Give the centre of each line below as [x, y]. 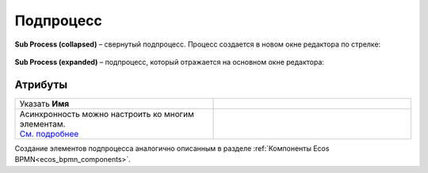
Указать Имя [44, 103]
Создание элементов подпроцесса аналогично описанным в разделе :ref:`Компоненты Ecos [172, 148]
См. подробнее [49, 134]
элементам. [42, 124]
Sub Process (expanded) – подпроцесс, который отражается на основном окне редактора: [170, 62]
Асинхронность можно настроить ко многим [107, 114]
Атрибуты [41, 84]
